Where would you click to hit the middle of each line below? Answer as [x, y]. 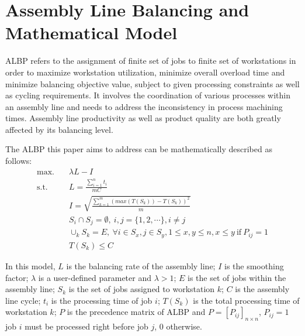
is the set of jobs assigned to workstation [142, 289]
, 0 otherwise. [178, 326]
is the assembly [262, 289]
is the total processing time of [246, 300]
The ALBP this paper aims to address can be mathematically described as [139, 149]
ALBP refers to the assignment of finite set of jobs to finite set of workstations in [151, 61]
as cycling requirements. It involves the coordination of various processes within [148, 95]
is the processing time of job [102, 300]
